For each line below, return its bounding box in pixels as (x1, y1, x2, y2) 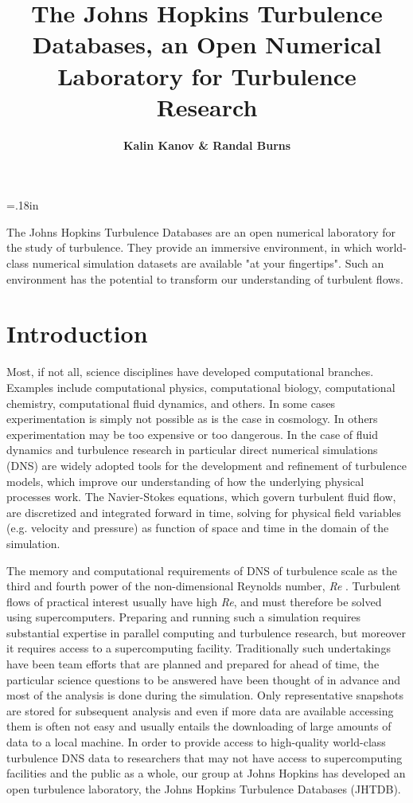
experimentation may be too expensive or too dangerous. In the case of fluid (6, 425, 379, 442)
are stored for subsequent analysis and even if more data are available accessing (6, 702, 394, 719)
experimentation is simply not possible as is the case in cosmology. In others (6, 410, 378, 427)
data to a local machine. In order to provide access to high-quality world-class (6, 734, 386, 750)
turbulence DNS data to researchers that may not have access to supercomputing (6, 749, 403, 766)
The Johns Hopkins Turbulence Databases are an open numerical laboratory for (6, 223, 396, 240)
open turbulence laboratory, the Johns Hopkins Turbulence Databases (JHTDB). (6, 780, 401, 797)
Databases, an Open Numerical (32, 28, 382, 61)
